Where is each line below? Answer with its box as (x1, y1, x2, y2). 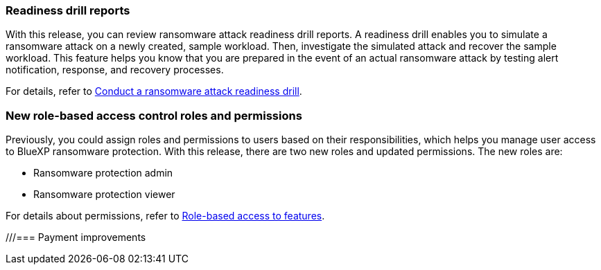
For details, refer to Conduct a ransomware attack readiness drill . (6, 85, 302, 98)
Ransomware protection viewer (33, 188, 175, 201)
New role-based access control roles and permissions (6, 108, 302, 123)
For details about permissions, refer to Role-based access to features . (6, 210, 325, 222)
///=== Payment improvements (6, 231, 146, 244)
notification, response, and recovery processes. (6, 64, 224, 76)
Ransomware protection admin (33, 167, 173, 179)
